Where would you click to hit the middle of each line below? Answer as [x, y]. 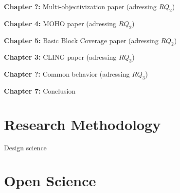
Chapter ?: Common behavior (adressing [67, 74]
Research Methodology [82, 124]
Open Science [50, 181]
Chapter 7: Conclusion [40, 90]
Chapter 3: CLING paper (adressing [60, 57]
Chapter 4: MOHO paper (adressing [60, 23]
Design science [25, 147]
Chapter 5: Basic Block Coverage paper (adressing [81, 40]
